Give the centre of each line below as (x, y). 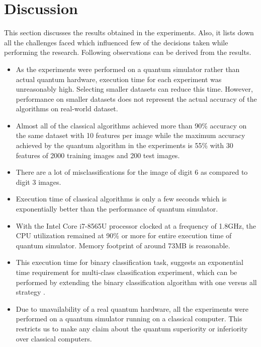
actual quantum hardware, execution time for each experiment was (119, 79)
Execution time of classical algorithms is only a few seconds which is (121, 199)
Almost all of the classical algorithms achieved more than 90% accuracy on (131, 125)
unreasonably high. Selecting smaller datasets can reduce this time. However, (134, 89)
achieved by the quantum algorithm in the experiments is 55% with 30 (124, 145)
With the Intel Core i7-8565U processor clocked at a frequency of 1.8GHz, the (136, 225)
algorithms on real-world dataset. (67, 109)
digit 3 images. (38, 182)
